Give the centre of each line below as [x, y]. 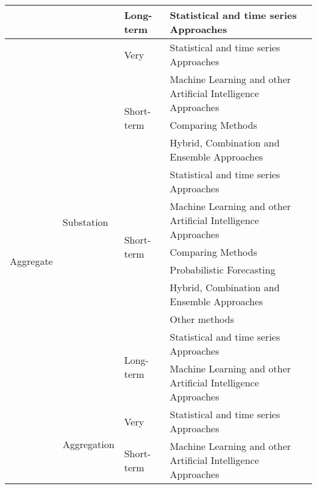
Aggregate [31, 261]
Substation [85, 222]
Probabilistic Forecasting [223, 270]
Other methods [202, 319]
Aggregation [88, 444]
